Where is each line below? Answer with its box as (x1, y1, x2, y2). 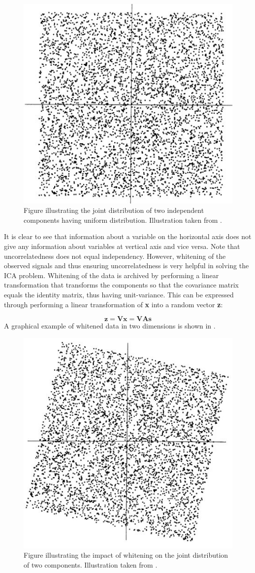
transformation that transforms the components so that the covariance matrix (4, 280, 239, 290)
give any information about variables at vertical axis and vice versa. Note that (4, 241, 240, 251)
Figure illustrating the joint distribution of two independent (24, 205, 204, 215)
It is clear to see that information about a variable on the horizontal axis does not (4, 231, 252, 242)
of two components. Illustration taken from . (24, 559, 158, 570)
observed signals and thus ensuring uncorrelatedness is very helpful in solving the (4, 260, 249, 271)
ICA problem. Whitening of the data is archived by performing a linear (4, 270, 219, 280)
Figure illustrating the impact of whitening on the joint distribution (24, 550, 228, 560)
